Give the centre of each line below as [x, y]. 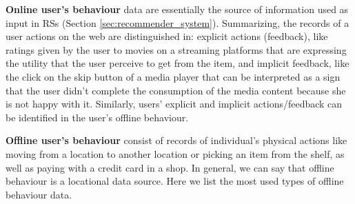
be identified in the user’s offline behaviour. [97, 117]
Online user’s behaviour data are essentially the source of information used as [177, 9]
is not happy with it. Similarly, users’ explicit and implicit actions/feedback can [174, 104]
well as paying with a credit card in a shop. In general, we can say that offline [170, 167]
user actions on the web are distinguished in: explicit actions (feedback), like [167, 36]
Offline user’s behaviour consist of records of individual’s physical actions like [176, 140]
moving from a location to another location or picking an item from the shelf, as [175, 153]
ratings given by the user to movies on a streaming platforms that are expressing [176, 49]
